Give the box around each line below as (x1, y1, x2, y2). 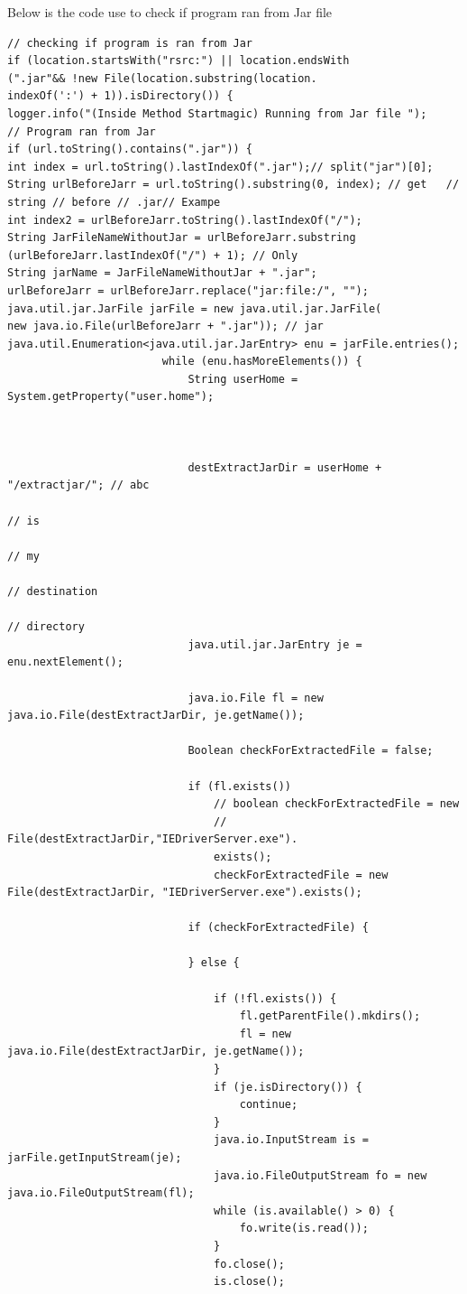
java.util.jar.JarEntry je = (188, 638, 362, 651)
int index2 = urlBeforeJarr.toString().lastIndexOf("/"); (7, 213, 362, 227)
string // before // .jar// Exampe (7, 195, 221, 209)
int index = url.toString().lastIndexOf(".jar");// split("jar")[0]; (7, 160, 434, 173)
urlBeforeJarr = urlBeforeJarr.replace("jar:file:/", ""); (7, 284, 369, 297)
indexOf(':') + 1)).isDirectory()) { (7, 89, 233, 103)
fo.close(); (214, 1257, 285, 1271)
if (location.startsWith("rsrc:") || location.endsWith (7, 54, 350, 68)
